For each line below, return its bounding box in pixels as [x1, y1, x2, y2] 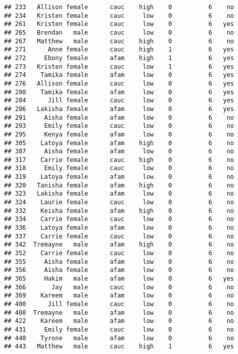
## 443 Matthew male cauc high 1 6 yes [4, 343, 234, 350]
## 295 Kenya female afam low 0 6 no [4, 130, 234, 138]
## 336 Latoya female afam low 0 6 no [4, 224, 234, 232]
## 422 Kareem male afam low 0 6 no [4, 317, 234, 325]
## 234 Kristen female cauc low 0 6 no [4, 12, 234, 19]
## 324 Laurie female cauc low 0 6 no [4, 199, 234, 206]
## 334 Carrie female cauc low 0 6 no [4, 215, 234, 223]
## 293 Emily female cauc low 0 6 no [4, 122, 234, 130]
